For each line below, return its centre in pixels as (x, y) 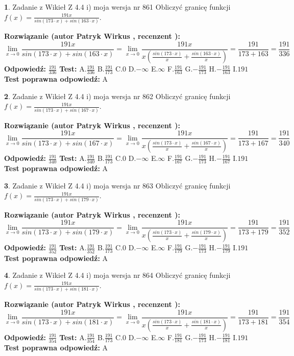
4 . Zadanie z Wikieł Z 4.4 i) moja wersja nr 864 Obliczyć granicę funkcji (117, 275)
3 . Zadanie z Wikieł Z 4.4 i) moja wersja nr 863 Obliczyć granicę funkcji (117, 185)
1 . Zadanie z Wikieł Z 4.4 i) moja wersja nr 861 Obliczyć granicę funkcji (117, 7)
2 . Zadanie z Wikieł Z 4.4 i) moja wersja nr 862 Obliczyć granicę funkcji (117, 96)
